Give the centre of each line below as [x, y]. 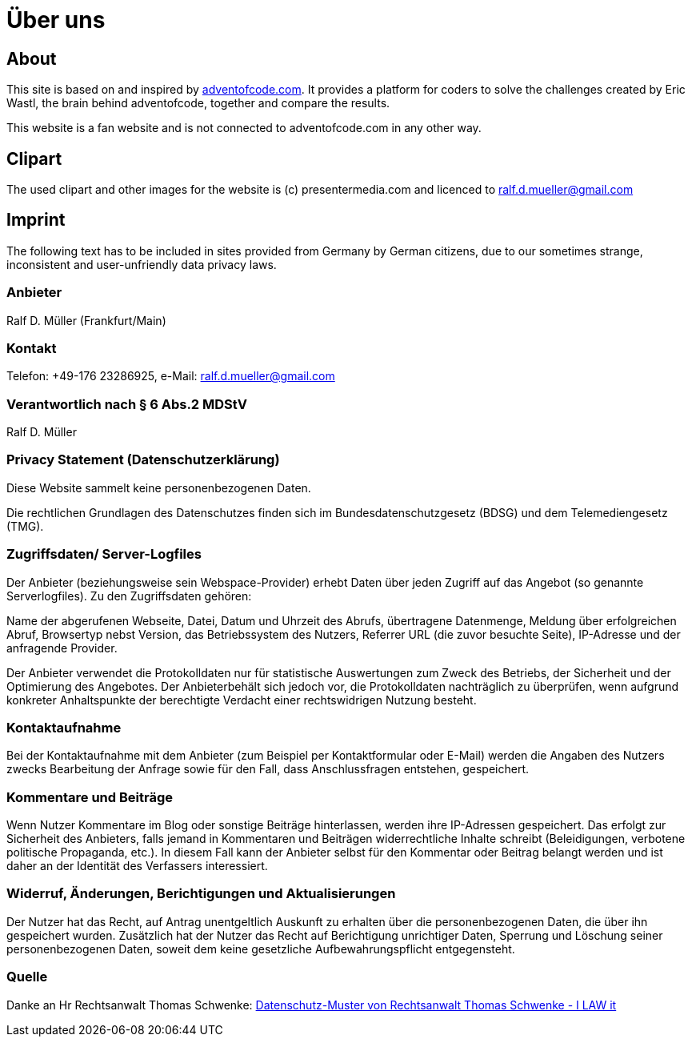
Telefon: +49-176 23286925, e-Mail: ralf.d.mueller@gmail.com [171, 376]
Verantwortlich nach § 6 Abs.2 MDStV [127, 404]
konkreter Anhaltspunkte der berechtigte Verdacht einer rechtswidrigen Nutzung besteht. [242, 700]
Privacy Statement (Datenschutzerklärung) [143, 460]
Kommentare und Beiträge [90, 797]
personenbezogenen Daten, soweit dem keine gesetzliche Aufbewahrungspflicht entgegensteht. [261, 949]
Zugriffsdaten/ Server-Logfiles [104, 554]
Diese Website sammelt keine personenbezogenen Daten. [159, 487]
